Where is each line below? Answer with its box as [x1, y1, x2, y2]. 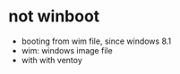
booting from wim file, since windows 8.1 [21, 36, 172, 46]
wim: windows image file [21, 45, 113, 55]
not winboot [8, 6, 100, 27]
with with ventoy [21, 54, 82, 65]
